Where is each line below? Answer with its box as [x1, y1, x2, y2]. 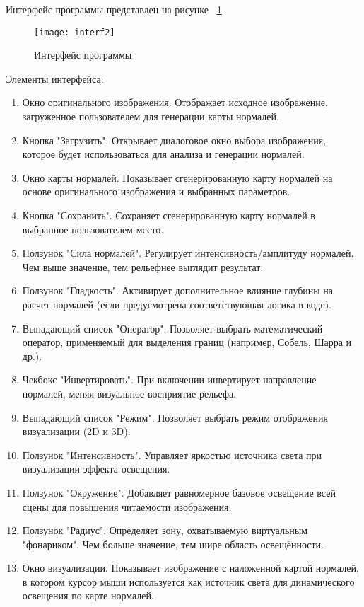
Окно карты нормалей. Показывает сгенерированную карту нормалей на [22, 170, 333, 185]
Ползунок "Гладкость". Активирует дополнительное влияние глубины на [22, 283, 334, 298]
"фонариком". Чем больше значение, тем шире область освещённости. [22, 536, 324, 551]
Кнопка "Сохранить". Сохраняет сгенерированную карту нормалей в [22, 208, 315, 222]
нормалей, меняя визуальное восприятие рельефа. [22, 386, 237, 400]
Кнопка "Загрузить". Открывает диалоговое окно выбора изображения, [22, 132, 327, 147]
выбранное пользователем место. [22, 221, 164, 236]
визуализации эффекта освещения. [22, 461, 170, 476]
